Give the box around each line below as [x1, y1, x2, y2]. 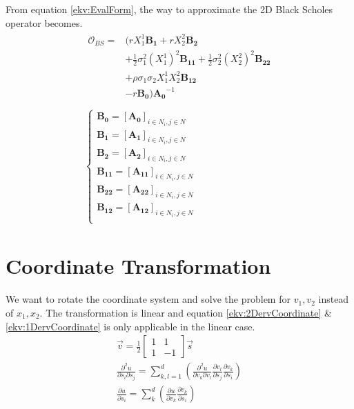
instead [318, 292, 349, 306]
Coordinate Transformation [6, 252, 271, 280]
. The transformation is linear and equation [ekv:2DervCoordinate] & [39, 305, 332, 319]
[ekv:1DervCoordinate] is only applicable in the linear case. [6, 319, 255, 333]
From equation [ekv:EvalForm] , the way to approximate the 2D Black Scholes [6, 2, 333, 16]
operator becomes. [6, 15, 83, 30]
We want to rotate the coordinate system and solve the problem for [6, 292, 291, 306]
